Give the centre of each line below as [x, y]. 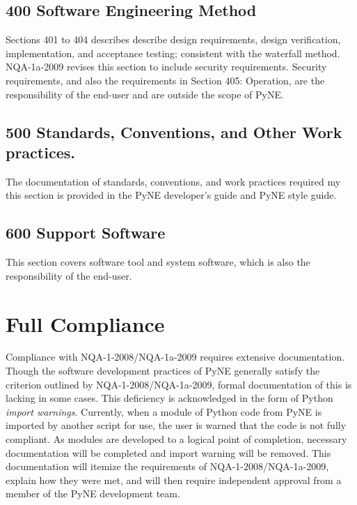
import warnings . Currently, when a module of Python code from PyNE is [164, 411]
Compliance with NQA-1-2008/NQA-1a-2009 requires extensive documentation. [175, 357]
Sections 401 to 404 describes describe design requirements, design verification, [173, 39]
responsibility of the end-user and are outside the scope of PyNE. [145, 94]
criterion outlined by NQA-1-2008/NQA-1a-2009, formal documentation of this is [179, 384]
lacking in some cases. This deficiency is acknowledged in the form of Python [169, 398]
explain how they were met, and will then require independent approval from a [174, 480]
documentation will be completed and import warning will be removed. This [168, 452]
